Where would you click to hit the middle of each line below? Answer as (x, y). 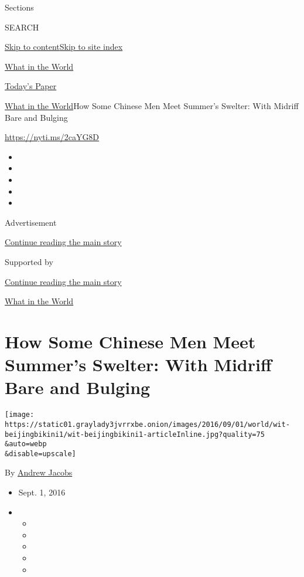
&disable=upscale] (40, 454)
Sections (19, 7)
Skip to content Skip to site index (64, 47)
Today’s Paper (31, 86)
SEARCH (22, 27)
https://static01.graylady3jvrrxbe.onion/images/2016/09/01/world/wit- (147, 424)
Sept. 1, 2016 (42, 492)
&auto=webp (26, 444)
